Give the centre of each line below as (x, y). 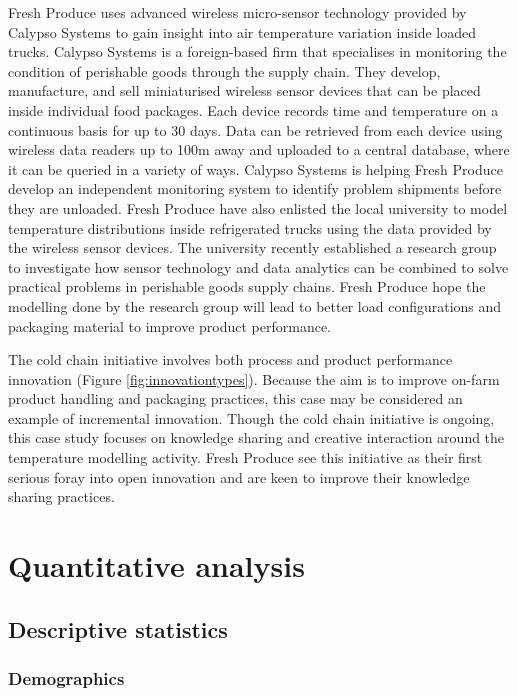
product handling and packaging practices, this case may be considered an (235, 398)
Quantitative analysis (156, 565)
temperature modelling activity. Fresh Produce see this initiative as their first (245, 457)
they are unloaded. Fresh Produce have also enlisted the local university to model (258, 207)
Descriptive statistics (118, 628)
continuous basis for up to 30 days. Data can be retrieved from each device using (255, 129)
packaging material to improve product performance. (169, 325)
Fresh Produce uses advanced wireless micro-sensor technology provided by (237, 12)
